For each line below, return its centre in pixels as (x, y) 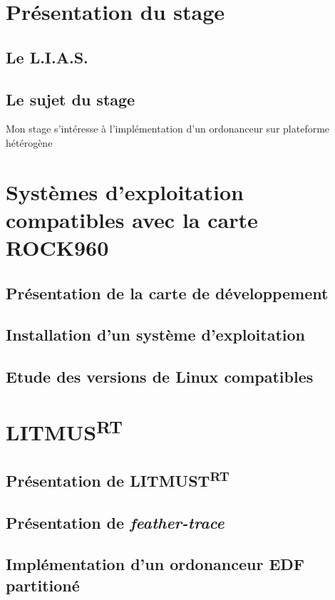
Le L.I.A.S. (47, 57)
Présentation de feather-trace (115, 522)
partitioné (43, 585)
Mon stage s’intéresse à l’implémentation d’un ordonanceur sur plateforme (168, 129)
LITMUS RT (64, 430)
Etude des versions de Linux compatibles (160, 377)
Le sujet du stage (71, 99)
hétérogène (29, 142)
